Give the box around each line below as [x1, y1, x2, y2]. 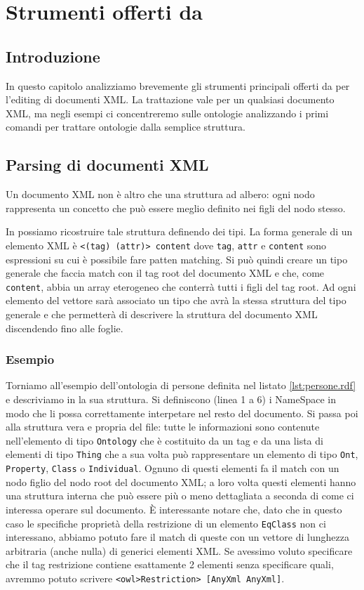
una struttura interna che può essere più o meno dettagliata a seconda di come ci [6, 488, 354, 503]
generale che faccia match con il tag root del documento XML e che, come [6, 265, 325, 280]
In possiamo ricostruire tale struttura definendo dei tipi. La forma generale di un [6, 224, 353, 239]
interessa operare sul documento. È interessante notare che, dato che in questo [6, 501, 342, 516]
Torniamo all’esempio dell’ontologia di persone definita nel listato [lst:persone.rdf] [6, 378, 356, 393]
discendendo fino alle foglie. [6, 320, 123, 335]
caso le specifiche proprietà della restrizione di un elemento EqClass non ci [6, 516, 326, 530]
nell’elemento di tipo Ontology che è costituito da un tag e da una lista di [6, 433, 323, 447]
